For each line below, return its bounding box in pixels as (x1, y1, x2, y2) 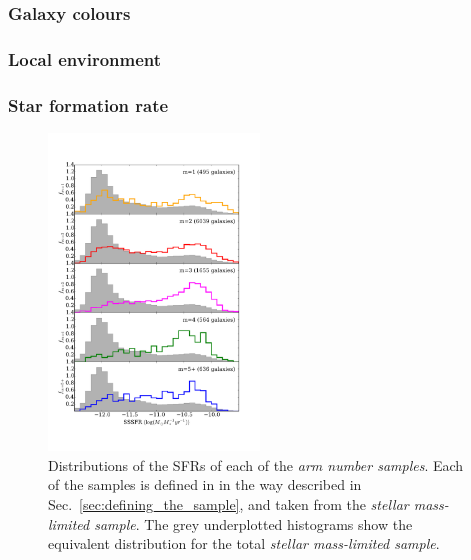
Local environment (8, 46, 162, 71)
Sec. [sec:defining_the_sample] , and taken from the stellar (48, 493, 409, 514)
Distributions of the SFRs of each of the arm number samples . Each (48, 454, 464, 475)
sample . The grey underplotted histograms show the (94, 513, 413, 534)
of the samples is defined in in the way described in (48, 474, 362, 495)
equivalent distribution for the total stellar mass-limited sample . (48, 533, 440, 554)
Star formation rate (8, 92, 169, 117)
